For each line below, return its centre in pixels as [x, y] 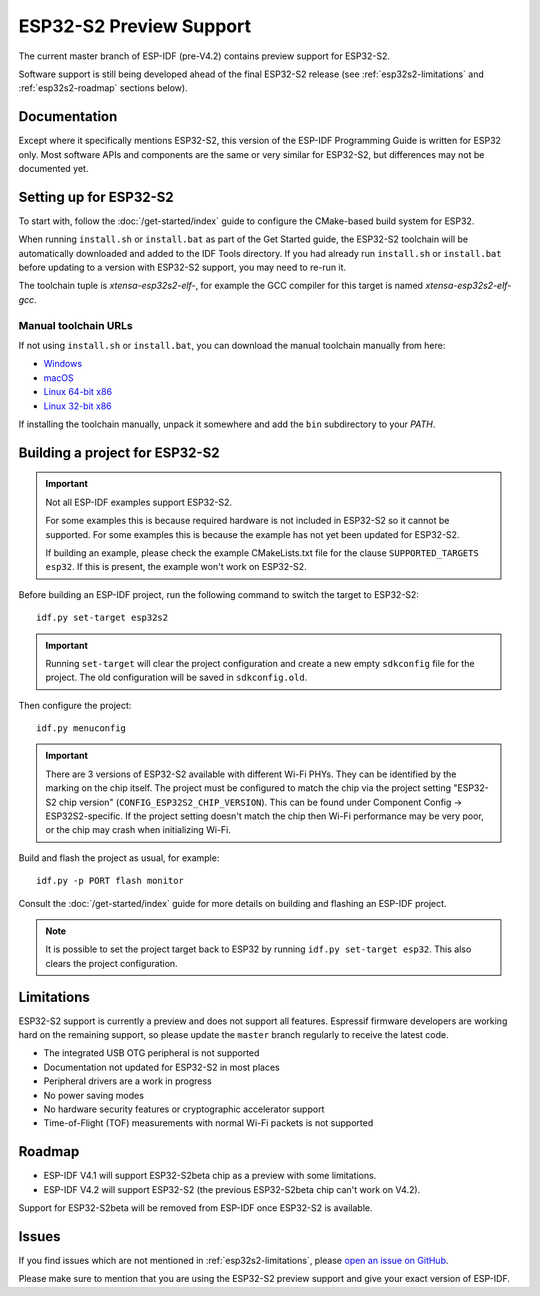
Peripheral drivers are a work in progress [127, 1081]
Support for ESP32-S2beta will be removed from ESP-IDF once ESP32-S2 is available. [195, 1208]
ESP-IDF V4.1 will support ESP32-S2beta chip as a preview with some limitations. [210, 1176]
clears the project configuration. [112, 963]
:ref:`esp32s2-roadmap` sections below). [103, 88]
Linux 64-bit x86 [78, 392]
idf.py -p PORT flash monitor [110, 881]
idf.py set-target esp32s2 [102, 618]
